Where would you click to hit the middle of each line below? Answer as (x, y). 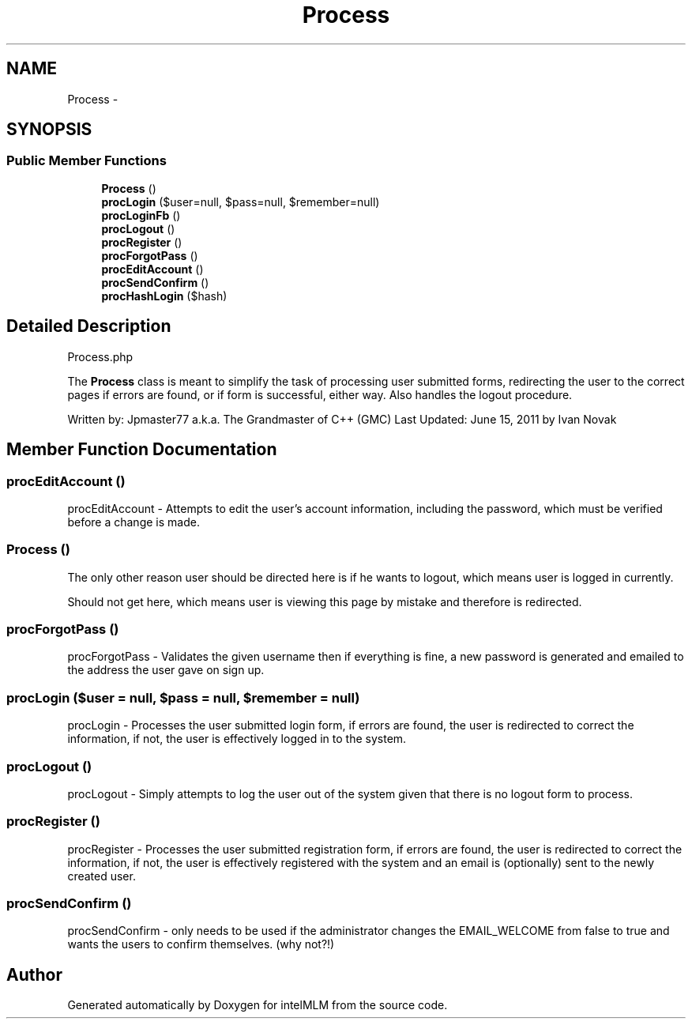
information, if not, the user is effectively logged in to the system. (237, 739)
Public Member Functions (86, 161)
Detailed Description (89, 326)
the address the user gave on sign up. (166, 670)
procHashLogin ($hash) (164, 296)
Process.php (100, 356)
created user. (102, 876)
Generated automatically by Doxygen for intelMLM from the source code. (258, 1005)
